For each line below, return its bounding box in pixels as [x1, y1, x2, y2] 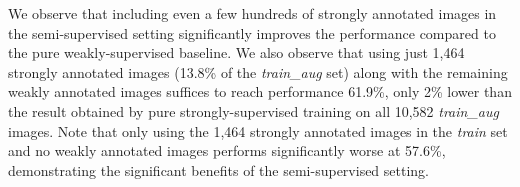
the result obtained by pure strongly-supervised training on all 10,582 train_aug [8, 100, 499, 121]
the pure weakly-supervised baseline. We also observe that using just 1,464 [8, 42, 465, 63]
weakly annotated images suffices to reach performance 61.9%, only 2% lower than [8, 81, 512, 102]
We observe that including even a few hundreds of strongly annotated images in [8, 3, 497, 23]
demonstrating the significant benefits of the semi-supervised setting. [8, 159, 430, 180]
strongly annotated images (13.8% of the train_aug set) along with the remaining [8, 61, 508, 82]
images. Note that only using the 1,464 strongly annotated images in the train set [8, 120, 508, 141]
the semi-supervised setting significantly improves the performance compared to [8, 22, 496, 43]
